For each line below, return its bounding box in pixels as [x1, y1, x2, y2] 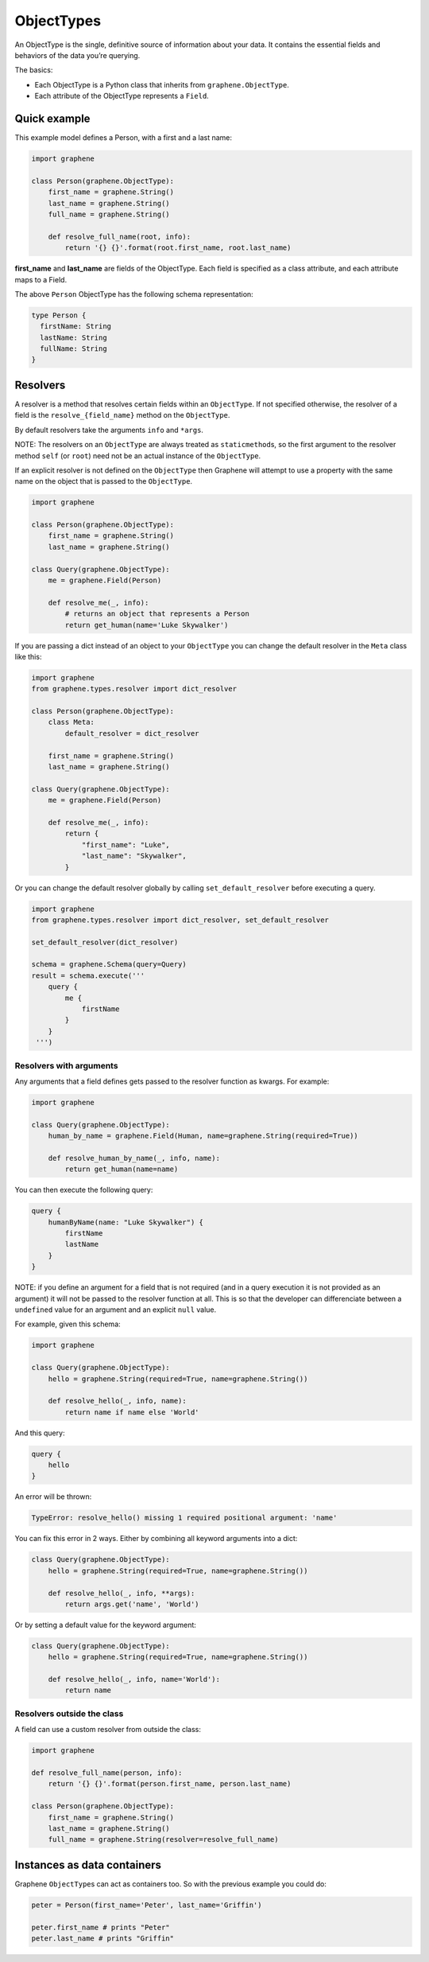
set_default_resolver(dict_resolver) [31, 937, 179, 947]
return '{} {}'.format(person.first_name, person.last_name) [48, 1779, 292, 1789]
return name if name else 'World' [64, 1407, 199, 1416]
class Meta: [48, 718, 95, 727]
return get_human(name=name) [64, 1165, 179, 1174]
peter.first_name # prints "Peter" [31, 1922, 170, 1932]
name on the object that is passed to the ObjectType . [14, 477, 193, 486]
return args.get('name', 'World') [64, 1599, 199, 1609]
